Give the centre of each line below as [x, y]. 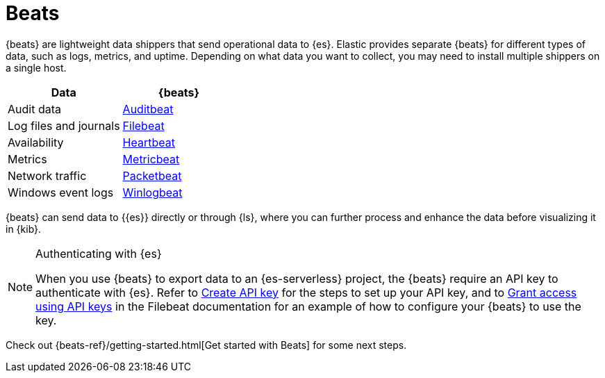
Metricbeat [151, 159]
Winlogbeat [152, 192]
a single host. [36, 67]
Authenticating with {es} [99, 253]
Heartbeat [149, 142]
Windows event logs [61, 192]
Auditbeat [148, 109]
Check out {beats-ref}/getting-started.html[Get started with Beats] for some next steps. [206, 345]
